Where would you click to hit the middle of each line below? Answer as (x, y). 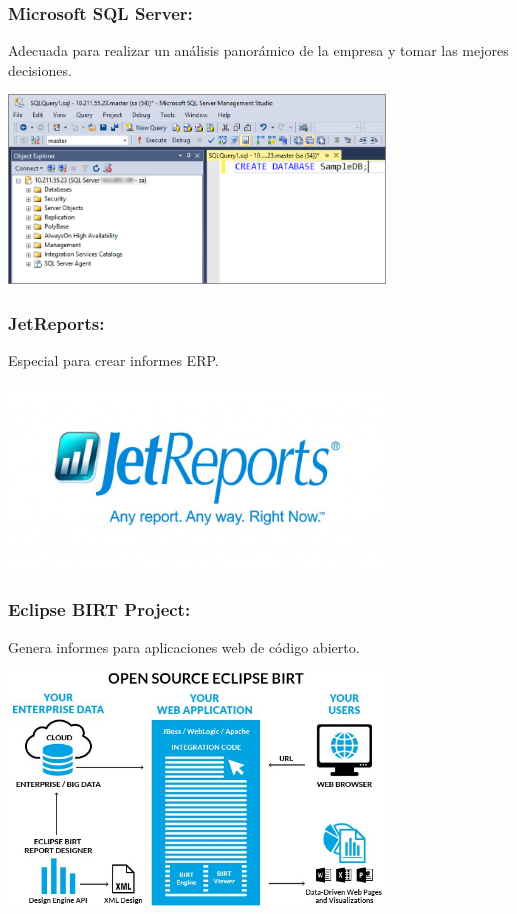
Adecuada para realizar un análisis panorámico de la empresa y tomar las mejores (258, 50)
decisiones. (40, 69)
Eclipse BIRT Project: (99, 609)
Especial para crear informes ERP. (113, 360)
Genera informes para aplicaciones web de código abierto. (184, 646)
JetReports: (56, 322)
